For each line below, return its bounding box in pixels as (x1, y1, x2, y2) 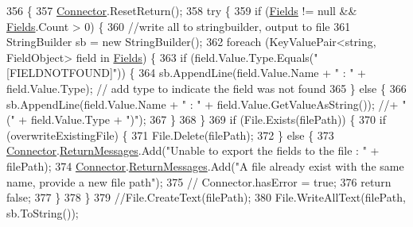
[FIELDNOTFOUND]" (6, 64, 118, 81)
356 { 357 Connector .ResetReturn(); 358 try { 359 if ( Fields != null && (6, 2, 357, 18)
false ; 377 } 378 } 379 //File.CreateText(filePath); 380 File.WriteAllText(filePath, (6, 189, 406, 206)
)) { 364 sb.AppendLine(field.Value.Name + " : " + (117, 64, 366, 81)
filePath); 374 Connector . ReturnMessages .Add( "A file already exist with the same (6, 157, 404, 174)
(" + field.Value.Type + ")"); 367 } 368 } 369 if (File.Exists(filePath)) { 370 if (6, 111, 386, 128)
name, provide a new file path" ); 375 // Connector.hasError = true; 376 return (6, 173, 392, 190)
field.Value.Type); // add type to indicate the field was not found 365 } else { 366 (6, 79, 407, 96)
